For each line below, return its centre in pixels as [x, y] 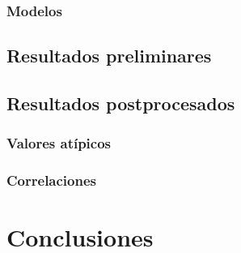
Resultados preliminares [109, 56]
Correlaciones [51, 180]
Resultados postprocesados [121, 103]
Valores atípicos [59, 143]
